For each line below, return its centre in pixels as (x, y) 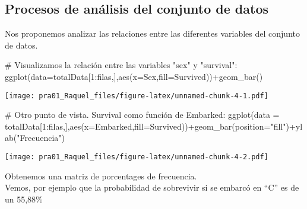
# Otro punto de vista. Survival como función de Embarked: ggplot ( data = (142, 115)
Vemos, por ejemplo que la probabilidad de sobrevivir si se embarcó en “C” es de (152, 187)
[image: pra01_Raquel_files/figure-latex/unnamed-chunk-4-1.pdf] (137, 96)
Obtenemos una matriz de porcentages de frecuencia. (101, 176)
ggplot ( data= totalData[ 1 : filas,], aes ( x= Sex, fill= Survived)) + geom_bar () (134, 76)
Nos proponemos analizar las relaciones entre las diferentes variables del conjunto (152, 33)
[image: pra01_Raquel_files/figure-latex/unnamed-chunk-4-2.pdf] (137, 157)
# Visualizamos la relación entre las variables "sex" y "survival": (121, 65)
